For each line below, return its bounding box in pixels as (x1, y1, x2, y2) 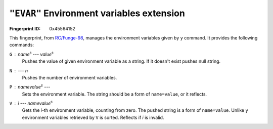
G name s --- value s (9, 51, 54, 57)
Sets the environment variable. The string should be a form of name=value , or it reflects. (22, 91, 207, 97)
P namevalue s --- (9, 83, 51, 90)
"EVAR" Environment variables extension (9, 8, 186, 19)
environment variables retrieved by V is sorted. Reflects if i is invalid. (22, 114, 164, 120)
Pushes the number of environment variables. (22, 74, 117, 80)
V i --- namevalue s (9, 99, 53, 106)
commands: (9, 42, 34, 48)
